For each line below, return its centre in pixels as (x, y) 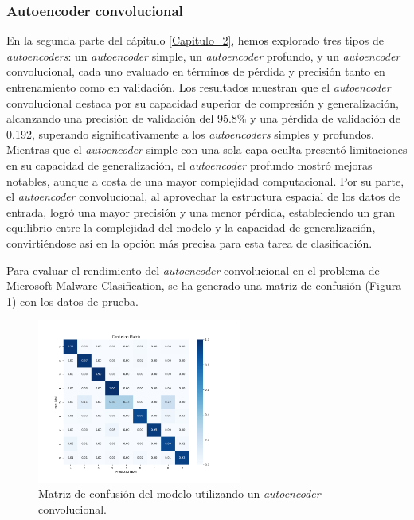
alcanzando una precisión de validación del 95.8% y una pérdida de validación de (203, 118)
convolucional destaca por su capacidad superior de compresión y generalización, (203, 102)
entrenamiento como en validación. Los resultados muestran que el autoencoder (199, 87)
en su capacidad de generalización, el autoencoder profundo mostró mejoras (189, 164)
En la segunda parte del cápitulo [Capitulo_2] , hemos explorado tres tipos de (195, 40)
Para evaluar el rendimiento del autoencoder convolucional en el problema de (193, 270)
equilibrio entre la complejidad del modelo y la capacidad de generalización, (191, 227)
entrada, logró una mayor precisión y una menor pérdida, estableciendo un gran (201, 211)
